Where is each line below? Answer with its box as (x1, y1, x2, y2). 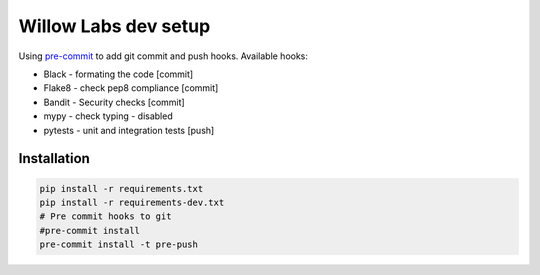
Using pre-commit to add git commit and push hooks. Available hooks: (18, 50, 309, 62)
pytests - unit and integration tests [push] (43, 124, 215, 136)
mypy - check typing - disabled (43, 110, 174, 122)
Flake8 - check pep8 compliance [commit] (43, 82, 219, 94)
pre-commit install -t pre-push (39, 239, 199, 250)
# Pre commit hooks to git (39, 211, 172, 222)
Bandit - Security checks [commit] (43, 96, 185, 108)
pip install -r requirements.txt (39, 183, 204, 194)
